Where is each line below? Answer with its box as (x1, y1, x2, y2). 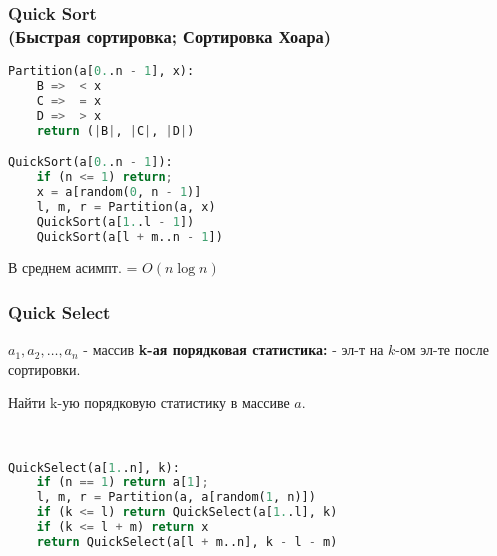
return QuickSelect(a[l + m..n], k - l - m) (36, 534, 338, 549)
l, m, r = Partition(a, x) (36, 199, 216, 214)
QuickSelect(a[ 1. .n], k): (8, 460, 180, 475)
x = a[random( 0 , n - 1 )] (36, 184, 202, 199)
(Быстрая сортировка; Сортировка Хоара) (8, 23, 332, 48)
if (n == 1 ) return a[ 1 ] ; (36, 475, 209, 490)
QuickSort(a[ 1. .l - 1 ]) (36, 214, 195, 229)
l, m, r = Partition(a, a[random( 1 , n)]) (36, 490, 316, 505)
